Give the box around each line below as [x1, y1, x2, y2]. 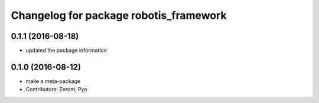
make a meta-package [25, 77, 81, 85]
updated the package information [25, 47, 108, 54]
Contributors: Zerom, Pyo [25, 86, 88, 93]
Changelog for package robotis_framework [11, 9, 227, 22]
